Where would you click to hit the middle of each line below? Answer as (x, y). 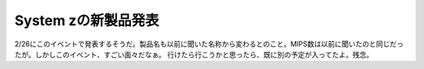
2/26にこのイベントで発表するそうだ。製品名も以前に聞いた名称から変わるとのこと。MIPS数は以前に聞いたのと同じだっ (209, 44)
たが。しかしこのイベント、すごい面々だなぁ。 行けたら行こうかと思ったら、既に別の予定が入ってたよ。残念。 (194, 54)
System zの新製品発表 (87, 20)
